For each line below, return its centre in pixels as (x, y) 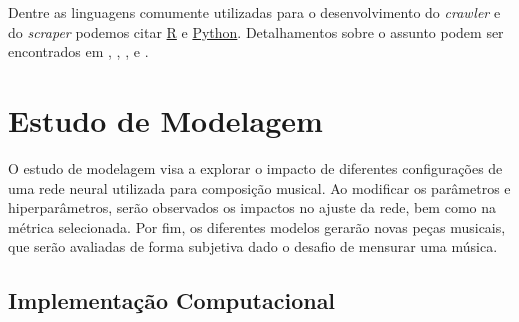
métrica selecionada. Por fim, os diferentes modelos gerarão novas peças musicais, (257, 226)
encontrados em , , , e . (78, 51)
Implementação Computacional (172, 300)
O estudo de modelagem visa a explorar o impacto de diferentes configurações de (255, 167)
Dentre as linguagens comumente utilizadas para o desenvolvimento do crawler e (254, 12)
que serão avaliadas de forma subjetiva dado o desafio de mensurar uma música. (253, 246)
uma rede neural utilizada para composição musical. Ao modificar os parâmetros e (259, 187)
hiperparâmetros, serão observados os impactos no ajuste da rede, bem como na (252, 207)
